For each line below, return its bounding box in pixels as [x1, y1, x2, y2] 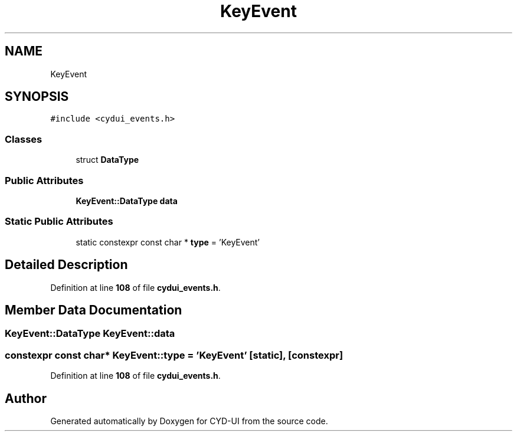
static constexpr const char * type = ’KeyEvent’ [76, 237, 260, 247]
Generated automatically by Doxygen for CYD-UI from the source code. [50, 415, 328, 426]
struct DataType [76, 155, 139, 165]
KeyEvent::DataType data [76, 195, 178, 206]
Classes [5, 133, 42, 145]
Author [5, 391, 47, 406]
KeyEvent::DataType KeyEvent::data [5, 327, 175, 340]
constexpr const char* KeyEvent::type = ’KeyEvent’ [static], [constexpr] [5, 349, 343, 361]
